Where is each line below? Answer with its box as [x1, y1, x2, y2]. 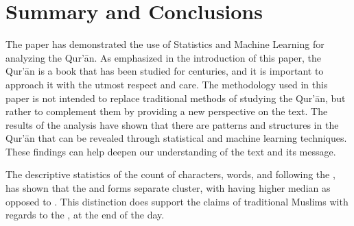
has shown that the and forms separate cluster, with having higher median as [5, 181, 331, 195]
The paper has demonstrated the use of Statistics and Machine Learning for [5, 37, 324, 51]
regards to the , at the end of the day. [5, 208, 165, 222]
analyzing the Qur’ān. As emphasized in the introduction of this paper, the [5, 50, 322, 64]
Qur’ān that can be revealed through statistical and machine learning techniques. [5, 131, 347, 145]
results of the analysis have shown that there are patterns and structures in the [5, 117, 339, 131]
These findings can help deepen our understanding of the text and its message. [5, 144, 336, 158]
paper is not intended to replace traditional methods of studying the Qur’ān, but [5, 90, 346, 105]
